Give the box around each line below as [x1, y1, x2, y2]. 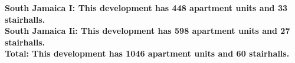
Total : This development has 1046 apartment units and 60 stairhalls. [5, 47, 290, 60]
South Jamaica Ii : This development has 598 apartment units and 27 [5, 24, 290, 37]
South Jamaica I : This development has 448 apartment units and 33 [5, 2, 288, 13]
